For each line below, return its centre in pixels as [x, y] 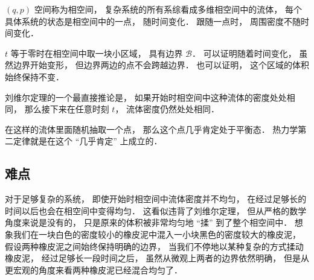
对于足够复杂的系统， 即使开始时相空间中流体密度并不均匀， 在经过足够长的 [156, 199]
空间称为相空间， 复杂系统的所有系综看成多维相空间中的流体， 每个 [168, 9]
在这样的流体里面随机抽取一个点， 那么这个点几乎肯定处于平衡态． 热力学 [152, 129]
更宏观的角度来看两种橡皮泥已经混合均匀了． [94, 269]
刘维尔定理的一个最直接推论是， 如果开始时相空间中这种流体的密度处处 [146, 97]
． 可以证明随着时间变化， [244, 53]
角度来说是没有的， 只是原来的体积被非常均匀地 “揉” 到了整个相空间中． [149, 222]
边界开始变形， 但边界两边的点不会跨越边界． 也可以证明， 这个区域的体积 [161, 65]
